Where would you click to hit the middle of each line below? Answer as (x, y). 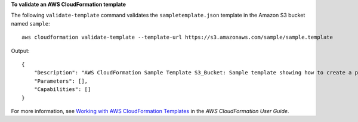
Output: (20, 51)
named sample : (30, 23)
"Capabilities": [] (62, 90)
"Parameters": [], (61, 81)
